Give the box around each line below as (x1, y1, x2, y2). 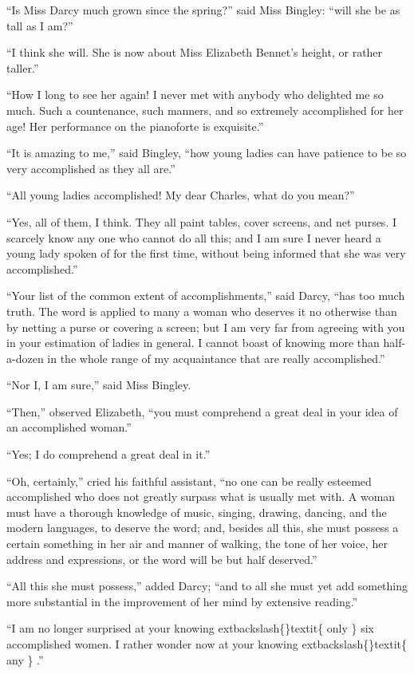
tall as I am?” (6, 17, 73, 34)
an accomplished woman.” (6, 419, 132, 436)
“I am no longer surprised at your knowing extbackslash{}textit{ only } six (6, 620, 374, 637)
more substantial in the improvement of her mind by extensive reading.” (6, 593, 358, 609)
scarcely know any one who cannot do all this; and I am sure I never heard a (6, 229, 381, 246)
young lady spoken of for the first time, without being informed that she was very (6, 245, 406, 262)
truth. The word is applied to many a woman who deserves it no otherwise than (6, 302, 397, 319)
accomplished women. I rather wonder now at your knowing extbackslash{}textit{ (6, 636, 408, 652)
